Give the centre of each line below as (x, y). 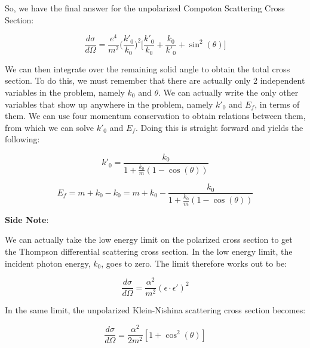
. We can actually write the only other (228, 92)
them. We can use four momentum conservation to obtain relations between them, (155, 116)
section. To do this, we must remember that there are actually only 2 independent (155, 80)
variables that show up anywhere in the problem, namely (109, 104)
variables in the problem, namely (65, 92)
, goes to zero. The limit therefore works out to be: (194, 263)
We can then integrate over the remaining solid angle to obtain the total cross (148, 68)
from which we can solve (50, 127)
